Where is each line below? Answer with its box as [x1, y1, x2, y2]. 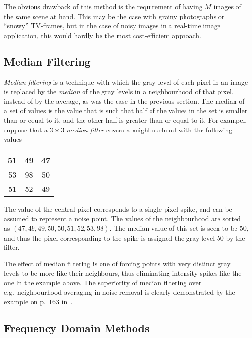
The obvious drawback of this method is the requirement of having [4, 1, 202, 11]
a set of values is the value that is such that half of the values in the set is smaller [4, 105, 248, 115]
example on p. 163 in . [4, 297, 73, 307]
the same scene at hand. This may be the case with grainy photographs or [4, 11, 225, 21]
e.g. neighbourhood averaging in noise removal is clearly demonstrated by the [4, 287, 235, 297]
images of [213, 1, 241, 11]
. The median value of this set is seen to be [109, 223, 238, 233]
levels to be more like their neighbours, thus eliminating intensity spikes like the [4, 268, 242, 278]
